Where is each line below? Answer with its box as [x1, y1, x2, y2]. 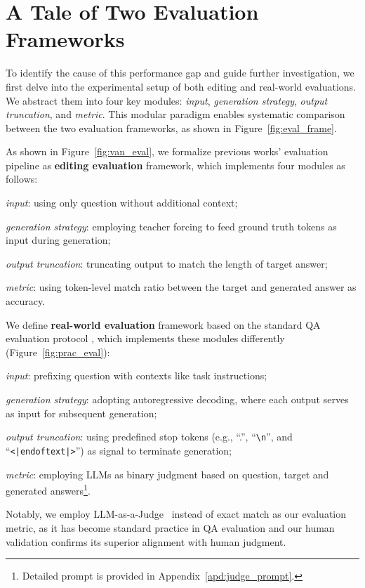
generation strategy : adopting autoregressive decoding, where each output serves [6, 392, 349, 406]
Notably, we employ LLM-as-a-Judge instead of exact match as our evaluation [6, 507, 346, 521]
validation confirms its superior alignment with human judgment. [6, 534, 286, 549]
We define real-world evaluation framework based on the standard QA [6, 317, 321, 332]
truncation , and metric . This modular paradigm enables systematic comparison [6, 107, 345, 122]
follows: [6, 171, 38, 186]
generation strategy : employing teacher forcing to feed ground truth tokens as [6, 218, 337, 233]
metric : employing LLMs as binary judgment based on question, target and [6, 466, 329, 481]
